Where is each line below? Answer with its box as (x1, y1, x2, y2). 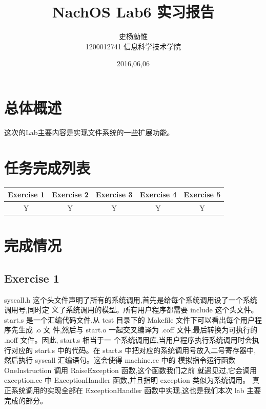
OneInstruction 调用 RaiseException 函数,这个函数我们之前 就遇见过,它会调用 (4, 364, 257, 375)
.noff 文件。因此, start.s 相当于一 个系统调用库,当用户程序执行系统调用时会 (4, 334, 252, 345)
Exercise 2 (51, 189, 89, 200)
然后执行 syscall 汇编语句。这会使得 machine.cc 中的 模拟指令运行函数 (4, 355, 236, 365)
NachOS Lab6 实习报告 (52, 1, 215, 22)
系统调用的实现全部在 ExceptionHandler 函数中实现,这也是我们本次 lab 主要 (11, 384, 261, 395)
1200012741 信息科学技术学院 (85, 41, 181, 51)
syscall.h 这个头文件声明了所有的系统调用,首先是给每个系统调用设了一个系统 (4, 294, 257, 305)
